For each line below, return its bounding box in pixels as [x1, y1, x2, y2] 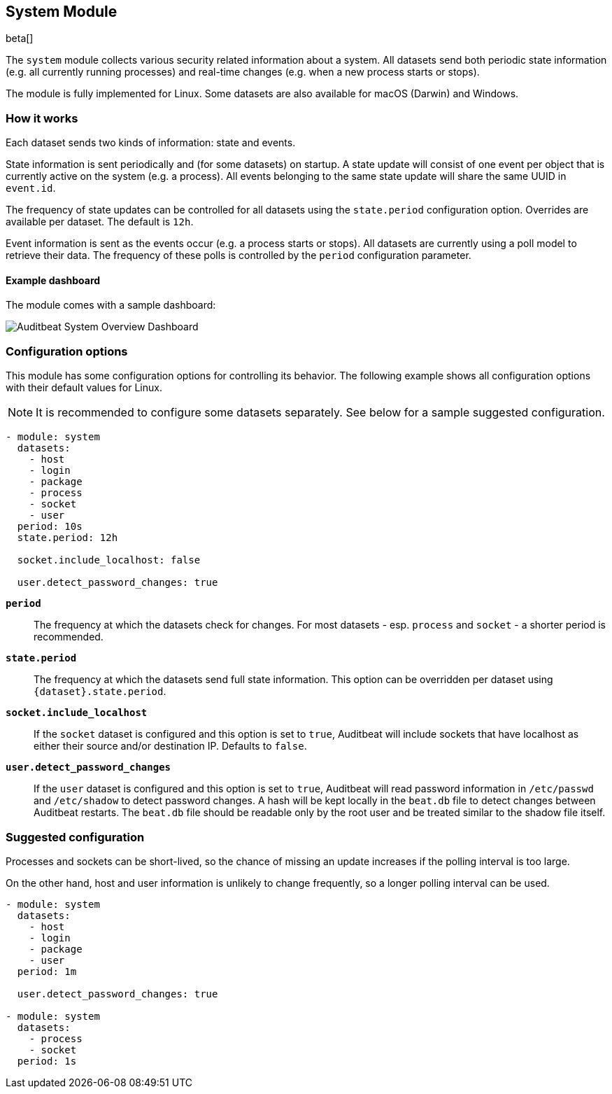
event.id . [6, 182, 56, 195]
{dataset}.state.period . [34, 685, 166, 698]
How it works [6, 111, 78, 125]
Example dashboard [6, 274, 101, 286]
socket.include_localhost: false [17, 554, 201, 566]
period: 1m [17, 965, 77, 977]
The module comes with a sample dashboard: [6, 299, 216, 311]
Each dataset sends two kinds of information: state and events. [6, 136, 296, 149]
